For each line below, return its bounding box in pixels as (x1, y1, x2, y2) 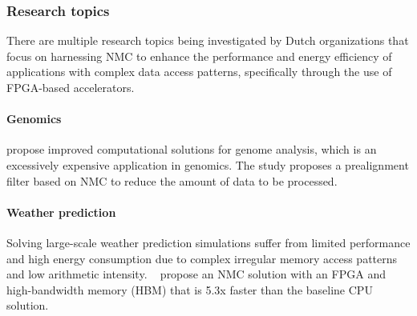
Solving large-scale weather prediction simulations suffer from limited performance (6, 234, 411, 250)
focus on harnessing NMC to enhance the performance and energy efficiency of (6, 47, 392, 64)
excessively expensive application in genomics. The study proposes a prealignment (6, 156, 409, 173)
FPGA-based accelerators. (6, 79, 135, 95)
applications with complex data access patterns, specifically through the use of (6, 63, 392, 80)
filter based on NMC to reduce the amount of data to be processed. (6, 172, 338, 189)
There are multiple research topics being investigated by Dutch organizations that (6, 32, 409, 49)
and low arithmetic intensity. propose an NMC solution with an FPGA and (6, 266, 386, 282)
